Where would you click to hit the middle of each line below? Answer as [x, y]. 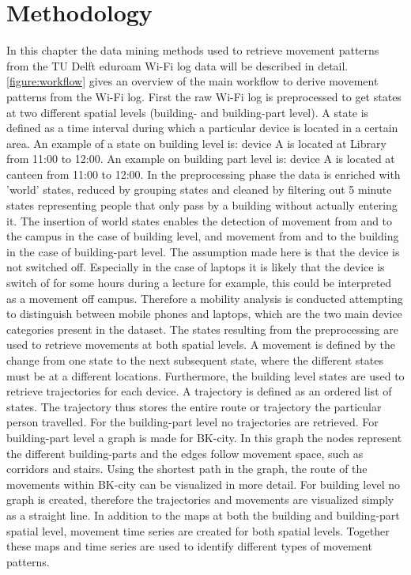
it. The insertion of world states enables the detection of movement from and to [200, 220]
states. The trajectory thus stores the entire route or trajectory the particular [194, 406]
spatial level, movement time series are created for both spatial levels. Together [198, 530]
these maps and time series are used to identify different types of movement [189, 546]
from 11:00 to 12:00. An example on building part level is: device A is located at [201, 159]
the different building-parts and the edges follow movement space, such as [185, 453]
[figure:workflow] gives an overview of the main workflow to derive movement [192, 81]
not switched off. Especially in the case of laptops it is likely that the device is [196, 267]
